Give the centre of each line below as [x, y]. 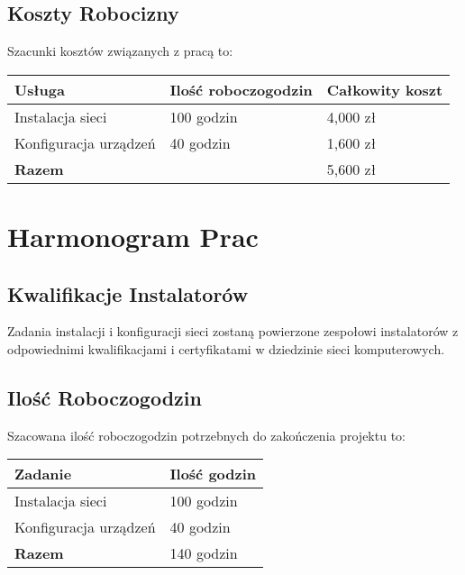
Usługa [40, 89]
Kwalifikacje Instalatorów [128, 293]
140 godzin [204, 553]
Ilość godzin [213, 474]
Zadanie [43, 474]
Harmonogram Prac [133, 236]
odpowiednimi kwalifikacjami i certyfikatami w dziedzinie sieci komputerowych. [226, 348]
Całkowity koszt [385, 89]
